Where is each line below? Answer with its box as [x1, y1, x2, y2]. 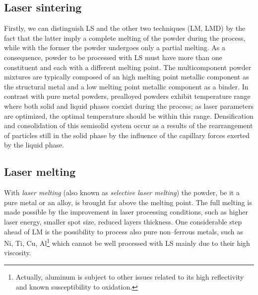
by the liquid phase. [4, 140, 64, 150]
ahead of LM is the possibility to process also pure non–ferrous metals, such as [4, 226, 243, 236]
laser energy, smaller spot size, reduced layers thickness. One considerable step [4, 216, 242, 226]
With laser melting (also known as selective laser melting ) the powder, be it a [4, 187, 240, 198]
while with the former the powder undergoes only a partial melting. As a [4, 42, 226, 53]
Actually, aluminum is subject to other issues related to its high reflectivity [15, 271, 244, 282]
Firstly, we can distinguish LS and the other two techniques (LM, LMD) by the [4, 23, 246, 33]
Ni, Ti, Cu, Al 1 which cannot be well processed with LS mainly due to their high [4, 236, 250, 248]
